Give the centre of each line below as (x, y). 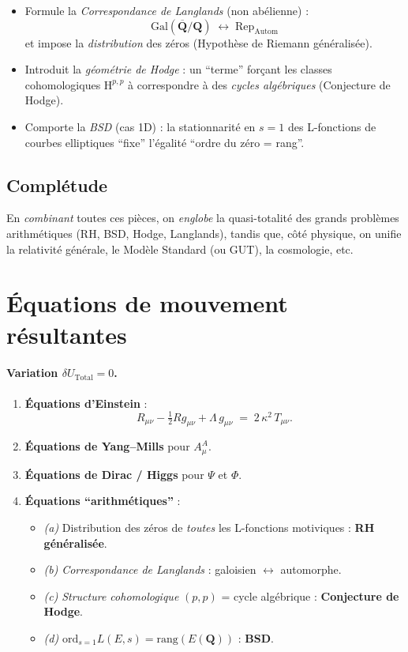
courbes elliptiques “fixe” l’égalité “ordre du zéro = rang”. (165, 142)
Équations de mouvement (147, 303)
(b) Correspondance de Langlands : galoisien (150, 569)
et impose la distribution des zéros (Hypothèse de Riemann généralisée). (198, 42)
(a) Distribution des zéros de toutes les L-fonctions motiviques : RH (209, 528)
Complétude (57, 185)
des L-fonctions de (332, 126)
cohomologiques (63, 84)
